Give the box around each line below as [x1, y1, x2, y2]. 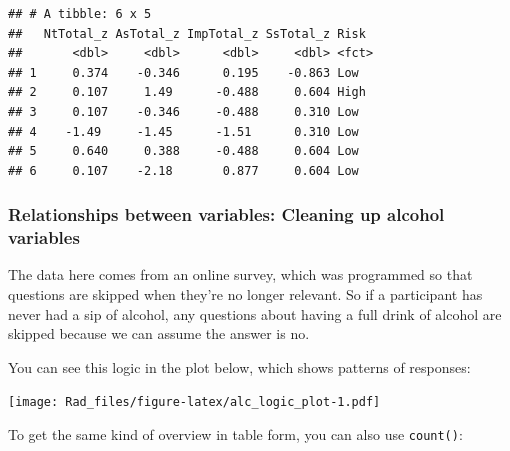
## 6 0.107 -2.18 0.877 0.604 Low [8, 163, 359, 178]
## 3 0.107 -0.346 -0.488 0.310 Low [8, 104, 359, 119]
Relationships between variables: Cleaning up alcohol [8, 202, 445, 227]
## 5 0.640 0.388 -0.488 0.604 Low [8, 144, 359, 159]
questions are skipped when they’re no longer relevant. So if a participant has [8, 284, 483, 305]
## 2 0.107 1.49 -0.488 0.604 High [8, 85, 366, 100]
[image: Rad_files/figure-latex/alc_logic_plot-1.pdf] [8, 395, 381, 410]
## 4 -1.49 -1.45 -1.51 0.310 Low [8, 124, 359, 139]
